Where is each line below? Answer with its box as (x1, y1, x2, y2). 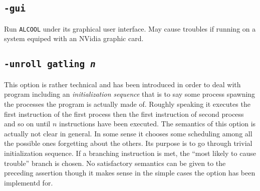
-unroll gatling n (4, 59, 96, 70)
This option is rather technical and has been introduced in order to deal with (4, 79, 241, 89)
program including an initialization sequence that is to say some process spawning (4, 89, 255, 99)
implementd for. (4, 177, 53, 187)
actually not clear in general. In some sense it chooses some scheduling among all (4, 128, 252, 138)
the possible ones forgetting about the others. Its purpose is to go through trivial (4, 138, 252, 148)
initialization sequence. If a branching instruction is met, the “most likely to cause (4, 147, 256, 158)
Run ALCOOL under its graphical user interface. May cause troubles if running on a (4, 23, 256, 34)
